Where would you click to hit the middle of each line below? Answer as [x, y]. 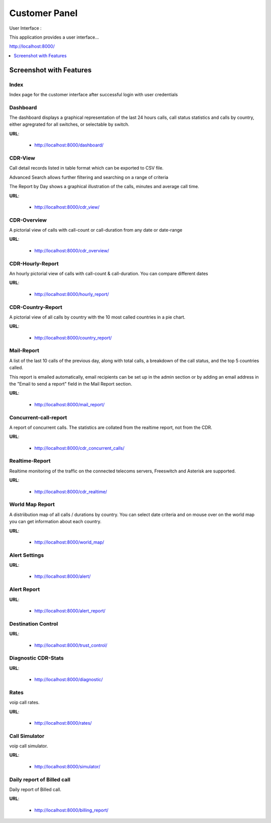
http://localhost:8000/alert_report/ [70, 611]
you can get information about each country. [55, 522]
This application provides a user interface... [54, 37]
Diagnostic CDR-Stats [37, 658]
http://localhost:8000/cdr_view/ [67, 207]
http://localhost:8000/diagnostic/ [69, 680]
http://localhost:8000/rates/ [63, 723]
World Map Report [32, 505]
